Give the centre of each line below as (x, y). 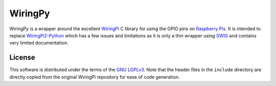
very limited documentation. (39, 43)
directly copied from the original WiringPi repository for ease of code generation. (95, 77)
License (22, 58)
